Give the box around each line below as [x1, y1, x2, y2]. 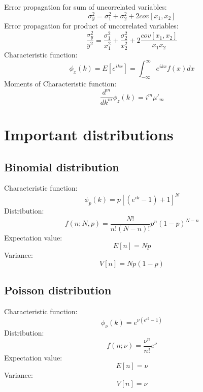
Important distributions [4, 124, 174, 144]
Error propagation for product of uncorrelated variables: [4, 20, 179, 31]
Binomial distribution [4, 159, 119, 174]
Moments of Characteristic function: [4, 78, 117, 89]
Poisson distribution [4, 282, 112, 298]
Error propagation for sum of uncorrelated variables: [4, 2, 167, 12]
